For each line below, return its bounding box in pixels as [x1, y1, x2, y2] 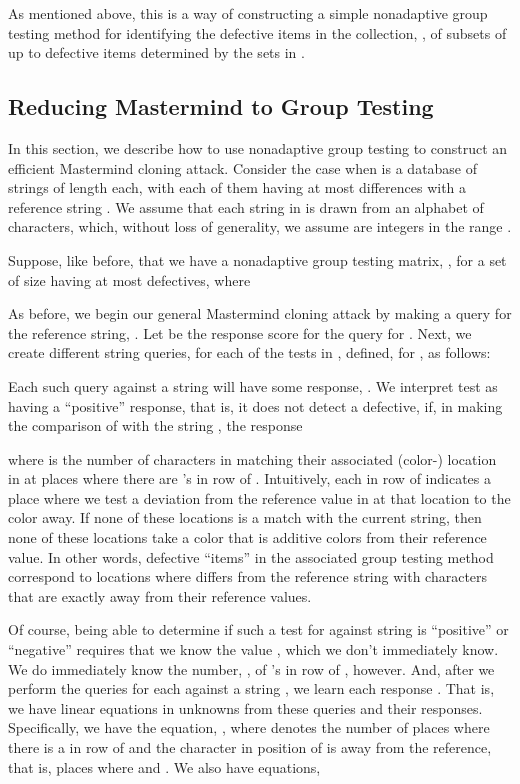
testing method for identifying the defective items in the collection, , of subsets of [8, 22, 507, 43]
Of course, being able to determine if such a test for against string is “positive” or [8, 619, 509, 640]
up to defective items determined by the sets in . [8, 42, 305, 63]
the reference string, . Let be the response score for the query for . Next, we [8, 322, 472, 343]
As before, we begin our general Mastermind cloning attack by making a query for [8, 303, 512, 324]
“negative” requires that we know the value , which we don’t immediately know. [8, 639, 499, 660]
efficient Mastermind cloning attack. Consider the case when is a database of [8, 157, 478, 178]
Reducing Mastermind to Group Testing [8, 91, 434, 122]
